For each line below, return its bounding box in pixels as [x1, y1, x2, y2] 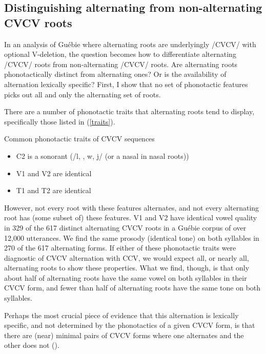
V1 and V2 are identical [16, 168, 92, 178]
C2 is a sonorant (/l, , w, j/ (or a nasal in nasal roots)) [16, 150, 189, 161]
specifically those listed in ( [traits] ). [4, 116, 115, 127]
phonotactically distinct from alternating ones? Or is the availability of [4, 69, 227, 79]
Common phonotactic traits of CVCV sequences [4, 133, 155, 144]
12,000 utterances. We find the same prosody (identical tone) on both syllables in [4, 232, 259, 243]
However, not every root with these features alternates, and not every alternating [4, 202, 259, 213]
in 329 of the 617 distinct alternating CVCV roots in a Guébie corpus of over [4, 222, 247, 233]
